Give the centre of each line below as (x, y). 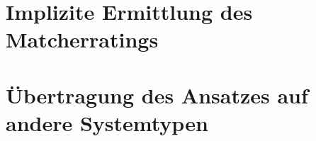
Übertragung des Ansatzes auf (157, 95)
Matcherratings (82, 39)
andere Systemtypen (107, 122)
